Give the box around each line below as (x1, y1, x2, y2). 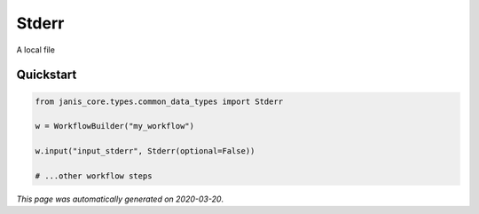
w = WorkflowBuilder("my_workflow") (35, 121, 195, 131)
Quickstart (16, 67, 77, 83)
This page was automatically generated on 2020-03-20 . (16, 194, 224, 204)
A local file (16, 44, 55, 55)
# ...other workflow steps (35, 170, 153, 181)
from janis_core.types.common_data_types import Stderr (35, 96, 284, 107)
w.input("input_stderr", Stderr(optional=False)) (35, 147, 255, 156)
